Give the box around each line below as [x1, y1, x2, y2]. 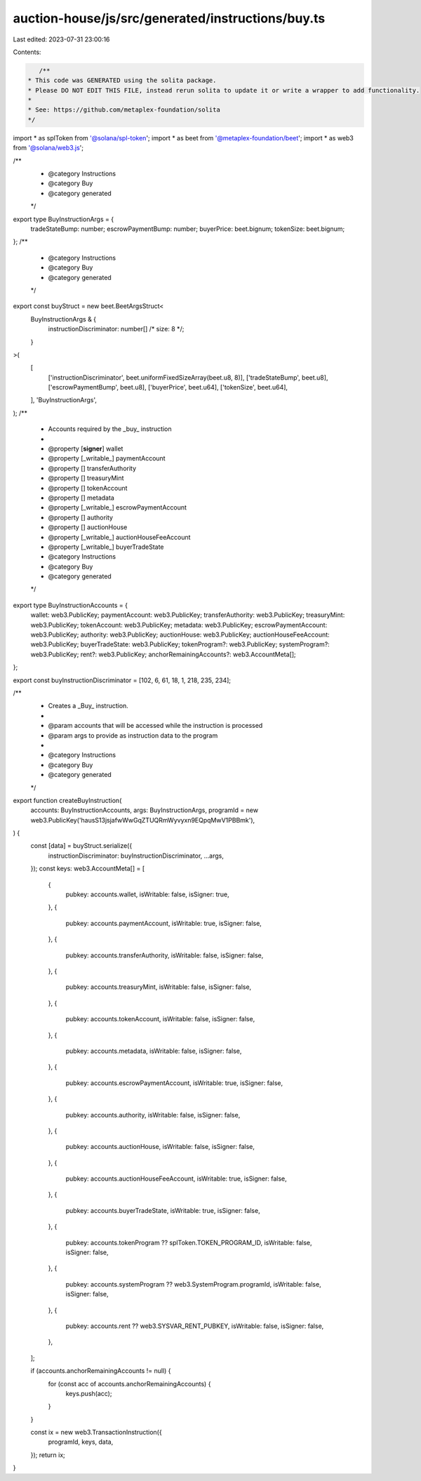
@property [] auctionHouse [48, 523, 128, 531]
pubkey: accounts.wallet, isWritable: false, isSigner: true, [65, 890, 229, 898]
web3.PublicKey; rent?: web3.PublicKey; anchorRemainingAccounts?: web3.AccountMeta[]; [30, 650, 296, 658]
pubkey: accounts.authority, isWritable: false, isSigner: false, [65, 1110, 241, 1119]
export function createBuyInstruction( [13, 796, 122, 804]
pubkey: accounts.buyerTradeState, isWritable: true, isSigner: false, [65, 1206, 260, 1214]
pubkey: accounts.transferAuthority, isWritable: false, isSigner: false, [65, 951, 264, 959]
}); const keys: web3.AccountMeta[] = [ [30, 864, 145, 873]
